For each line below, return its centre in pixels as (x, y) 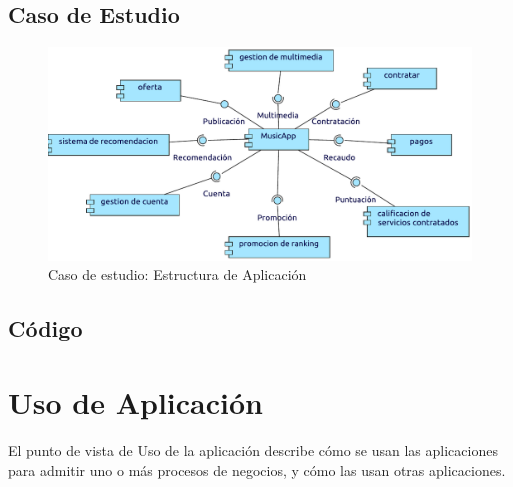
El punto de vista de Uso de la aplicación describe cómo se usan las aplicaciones (253, 449)
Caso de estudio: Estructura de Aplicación (177, 274)
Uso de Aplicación (135, 402)
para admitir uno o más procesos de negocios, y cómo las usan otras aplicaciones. (257, 469)
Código (45, 328)
